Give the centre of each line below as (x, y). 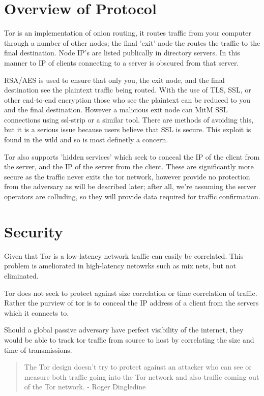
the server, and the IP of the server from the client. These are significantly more (129, 166)
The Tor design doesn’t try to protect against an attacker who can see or (138, 367)
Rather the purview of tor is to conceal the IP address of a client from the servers (131, 303)
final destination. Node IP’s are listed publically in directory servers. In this (122, 53)
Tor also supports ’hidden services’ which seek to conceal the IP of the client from (132, 156)
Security (34, 231)
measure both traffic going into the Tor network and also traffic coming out (142, 376)
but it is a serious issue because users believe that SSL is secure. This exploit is (128, 129)
